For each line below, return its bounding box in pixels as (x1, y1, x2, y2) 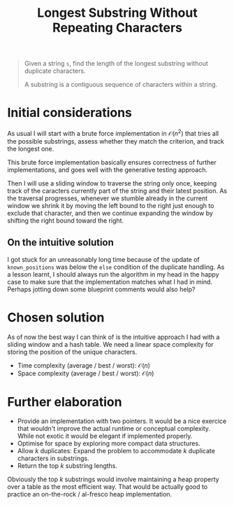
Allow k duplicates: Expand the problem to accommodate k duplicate (17, 447, 215, 455)
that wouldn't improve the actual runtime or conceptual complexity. (17, 424, 211, 433)
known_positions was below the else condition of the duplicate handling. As (7, 263, 225, 271)
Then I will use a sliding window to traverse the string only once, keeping (7, 179, 217, 187)
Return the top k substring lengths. (17, 462, 117, 470)
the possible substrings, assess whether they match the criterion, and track (7, 137, 225, 145)
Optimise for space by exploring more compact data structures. (17, 439, 200, 448)
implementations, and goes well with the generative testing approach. (7, 165, 208, 174)
